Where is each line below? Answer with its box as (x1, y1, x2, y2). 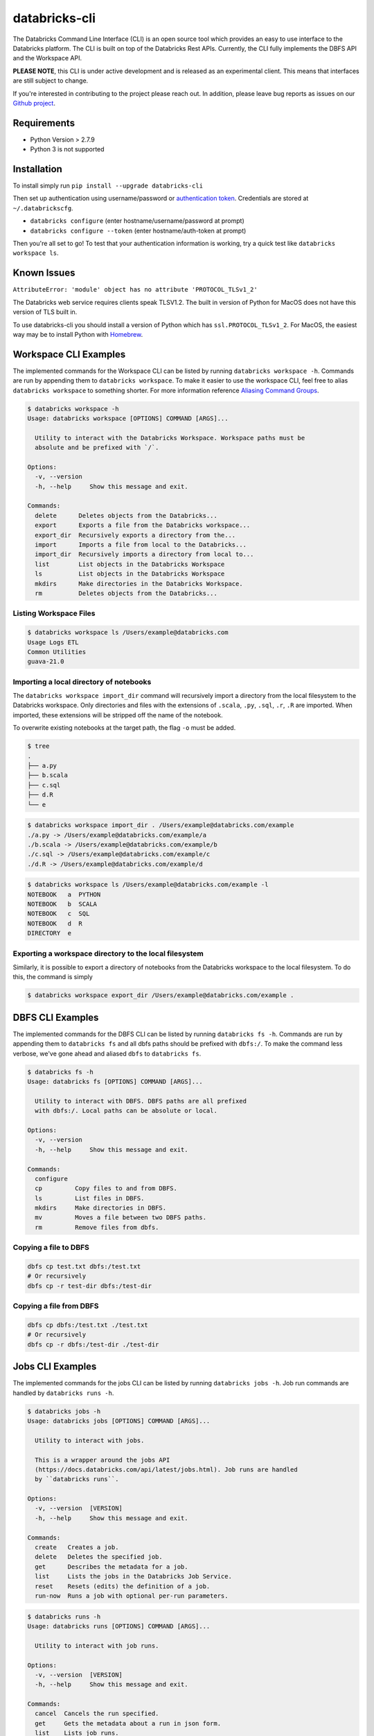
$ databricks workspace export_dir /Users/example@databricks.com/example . (27, 992, 294, 999)
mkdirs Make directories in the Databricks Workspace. (35, 580, 243, 587)
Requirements (12, 117, 75, 128)
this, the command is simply (12, 973, 93, 981)
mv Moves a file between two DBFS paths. (35, 1214, 207, 1221)
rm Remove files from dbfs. (35, 1223, 159, 1231)
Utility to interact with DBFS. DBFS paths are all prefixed (35, 1097, 247, 1105)
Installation (12, 163, 62, 175)
